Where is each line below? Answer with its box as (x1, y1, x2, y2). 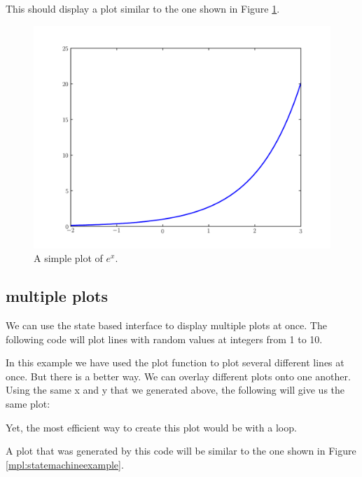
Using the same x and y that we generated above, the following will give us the (6, 382, 345, 397)
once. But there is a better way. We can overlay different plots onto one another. (6, 368, 351, 383)
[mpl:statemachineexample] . (6, 457, 124, 471)
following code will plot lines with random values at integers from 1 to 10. (6, 331, 323, 346)
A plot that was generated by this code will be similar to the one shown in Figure (6, 443, 356, 458)
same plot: (6, 396, 50, 410)
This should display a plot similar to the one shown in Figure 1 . (6, 1, 280, 15)
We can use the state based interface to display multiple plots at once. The (6, 317, 327, 332)
